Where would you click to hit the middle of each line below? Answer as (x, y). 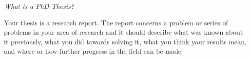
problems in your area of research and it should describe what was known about (124, 32)
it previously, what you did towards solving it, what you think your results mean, (125, 41)
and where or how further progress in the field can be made (93, 51)
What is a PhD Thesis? (39, 6)
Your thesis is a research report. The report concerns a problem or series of (116, 22)
